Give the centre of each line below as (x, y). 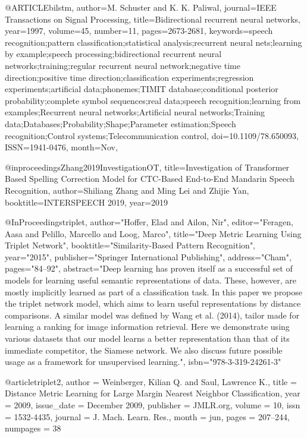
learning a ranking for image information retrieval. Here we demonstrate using (147, 327)
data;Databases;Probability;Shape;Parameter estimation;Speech (120, 123)
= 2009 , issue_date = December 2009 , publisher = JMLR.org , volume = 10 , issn (153, 405)
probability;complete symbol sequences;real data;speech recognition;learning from (153, 100)
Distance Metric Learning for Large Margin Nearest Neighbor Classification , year (153, 393)
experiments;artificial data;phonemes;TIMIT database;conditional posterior (142, 89)
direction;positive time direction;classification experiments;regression (129, 77)
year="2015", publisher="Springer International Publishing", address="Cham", (148, 256)
